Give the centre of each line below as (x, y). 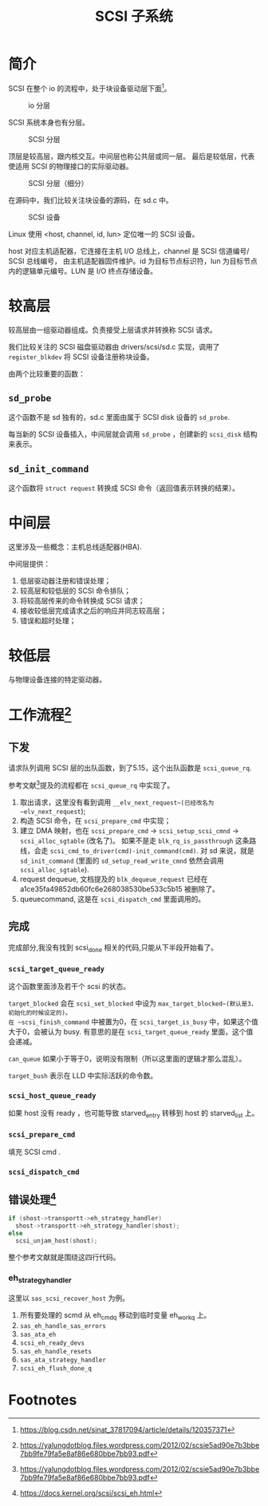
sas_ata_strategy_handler (63, 1360)
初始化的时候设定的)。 (40, 1013)
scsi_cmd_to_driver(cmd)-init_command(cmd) (123, 852)
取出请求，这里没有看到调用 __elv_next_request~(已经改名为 (117, 802)
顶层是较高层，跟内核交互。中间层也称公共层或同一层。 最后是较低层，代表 (132, 156)
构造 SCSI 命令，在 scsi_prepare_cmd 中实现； (95, 821)
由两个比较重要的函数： (47, 374)
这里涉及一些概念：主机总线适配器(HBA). (75, 547)
